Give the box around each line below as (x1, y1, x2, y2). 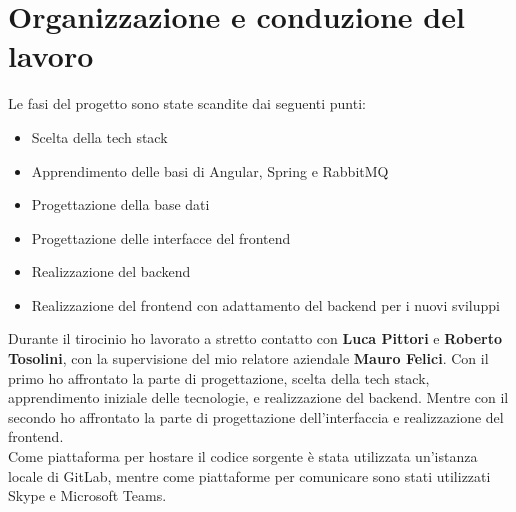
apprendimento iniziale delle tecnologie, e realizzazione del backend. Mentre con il (8, 387, 509, 408)
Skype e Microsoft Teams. (8, 485, 167, 506)
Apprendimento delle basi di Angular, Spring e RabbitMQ (31, 160, 389, 181)
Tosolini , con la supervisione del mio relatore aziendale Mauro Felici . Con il (8, 348, 489, 369)
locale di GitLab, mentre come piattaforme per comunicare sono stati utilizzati (8, 465, 491, 486)
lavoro (8, 35, 94, 76)
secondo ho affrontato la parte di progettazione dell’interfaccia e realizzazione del (8, 406, 504, 427)
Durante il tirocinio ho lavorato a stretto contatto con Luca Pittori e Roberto (8, 328, 503, 349)
